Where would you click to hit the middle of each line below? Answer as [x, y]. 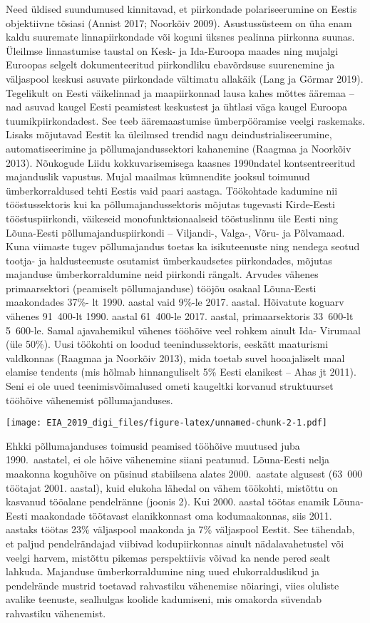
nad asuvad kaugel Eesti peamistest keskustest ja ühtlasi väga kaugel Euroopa [176, 107]
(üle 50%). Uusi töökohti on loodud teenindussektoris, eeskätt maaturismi [167, 344]
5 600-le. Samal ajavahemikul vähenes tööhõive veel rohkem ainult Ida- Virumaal [183, 330]
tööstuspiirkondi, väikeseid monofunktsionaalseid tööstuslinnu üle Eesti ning [172, 218]
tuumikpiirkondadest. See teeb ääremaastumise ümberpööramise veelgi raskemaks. [185, 120]
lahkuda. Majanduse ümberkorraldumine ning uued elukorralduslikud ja [163, 571]
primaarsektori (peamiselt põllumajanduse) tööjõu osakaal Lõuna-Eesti [161, 288]
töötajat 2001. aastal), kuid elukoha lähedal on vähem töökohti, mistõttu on [172, 487]
